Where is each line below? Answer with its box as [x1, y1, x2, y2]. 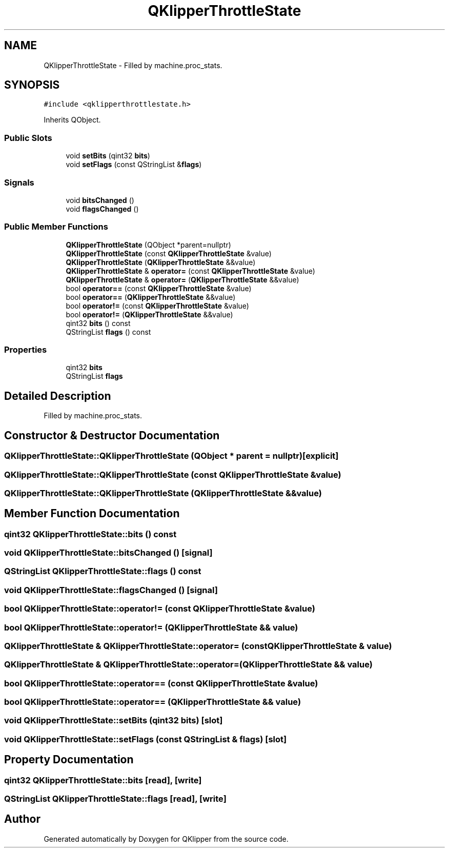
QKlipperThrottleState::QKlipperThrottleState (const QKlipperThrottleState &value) [4, 469, 341, 480]
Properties [4, 344, 47, 355]
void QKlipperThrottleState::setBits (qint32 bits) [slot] [4, 715, 223, 726]
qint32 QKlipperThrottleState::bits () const [4, 529, 177, 539]
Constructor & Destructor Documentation [4, 429, 220, 442]
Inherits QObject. [44, 115, 101, 125]
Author [4, 813, 40, 826]
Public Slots [4, 132, 52, 143]
